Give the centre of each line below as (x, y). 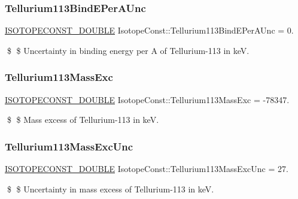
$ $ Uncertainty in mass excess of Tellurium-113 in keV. (110, 189)
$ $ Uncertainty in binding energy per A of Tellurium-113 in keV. (128, 50)
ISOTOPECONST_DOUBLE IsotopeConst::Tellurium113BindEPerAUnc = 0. (149, 30)
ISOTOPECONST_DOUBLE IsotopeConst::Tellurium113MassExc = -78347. (147, 99)
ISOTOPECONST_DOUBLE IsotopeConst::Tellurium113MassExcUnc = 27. (147, 169)
